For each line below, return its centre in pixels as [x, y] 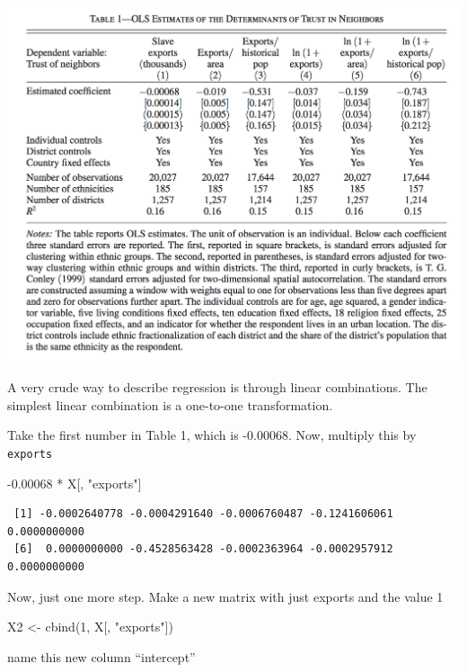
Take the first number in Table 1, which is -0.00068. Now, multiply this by [212, 435]
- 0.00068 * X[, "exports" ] [75, 483]
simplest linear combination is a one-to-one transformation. [170, 404]
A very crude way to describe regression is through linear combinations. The [217, 387]
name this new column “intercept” [101, 656]
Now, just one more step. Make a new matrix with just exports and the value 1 [225, 596]
